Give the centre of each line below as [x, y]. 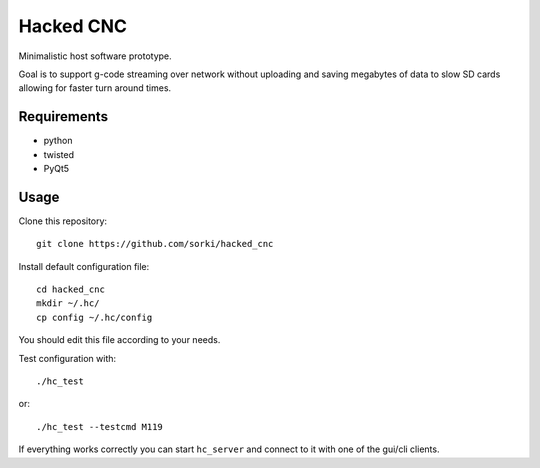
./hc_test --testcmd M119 [100, 426]
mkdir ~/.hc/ [68, 303]
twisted [59, 154]
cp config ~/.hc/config [94, 317]
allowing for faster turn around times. [95, 88]
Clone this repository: [63, 221]
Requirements [63, 116]
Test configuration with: [67, 358]
